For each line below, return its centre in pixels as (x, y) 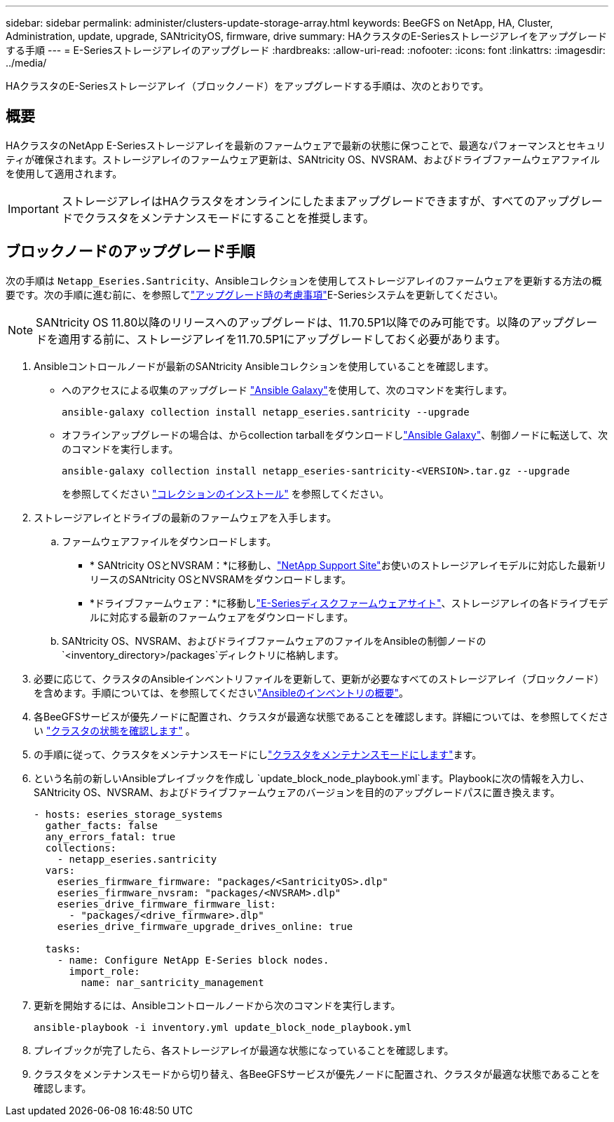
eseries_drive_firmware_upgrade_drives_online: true (205, 926)
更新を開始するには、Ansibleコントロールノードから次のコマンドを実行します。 (217, 1005)
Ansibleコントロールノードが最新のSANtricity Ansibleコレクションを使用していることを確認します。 (264, 366)
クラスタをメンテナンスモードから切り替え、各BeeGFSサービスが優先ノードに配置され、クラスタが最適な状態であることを (317, 1074)
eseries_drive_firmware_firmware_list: (166, 904)
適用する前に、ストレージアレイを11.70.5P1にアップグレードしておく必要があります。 (282, 339)
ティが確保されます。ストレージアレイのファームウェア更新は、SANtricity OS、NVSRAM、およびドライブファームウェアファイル (303, 159)
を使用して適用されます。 (64, 173)
